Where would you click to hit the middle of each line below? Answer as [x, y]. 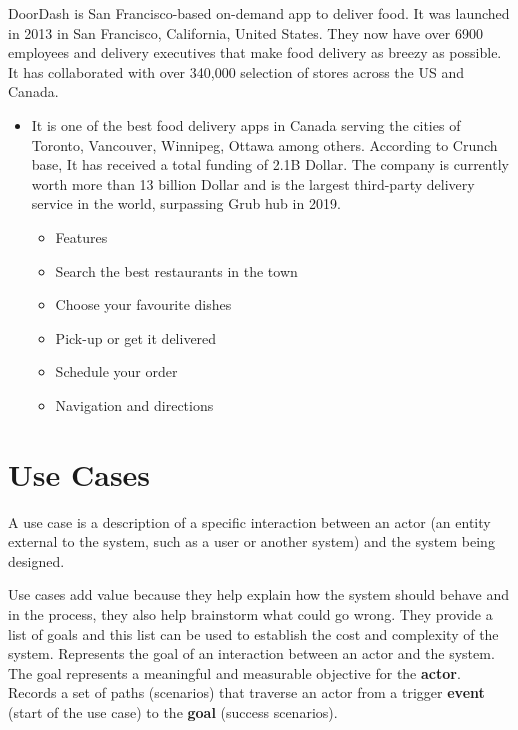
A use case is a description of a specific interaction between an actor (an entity [249, 521]
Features [81, 236]
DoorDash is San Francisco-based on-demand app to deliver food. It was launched [259, 13]
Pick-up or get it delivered [136, 337]
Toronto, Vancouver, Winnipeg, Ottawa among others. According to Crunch [264, 144]
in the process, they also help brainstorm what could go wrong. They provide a [250, 614]
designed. [36, 560]
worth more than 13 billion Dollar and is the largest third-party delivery [253, 183]
